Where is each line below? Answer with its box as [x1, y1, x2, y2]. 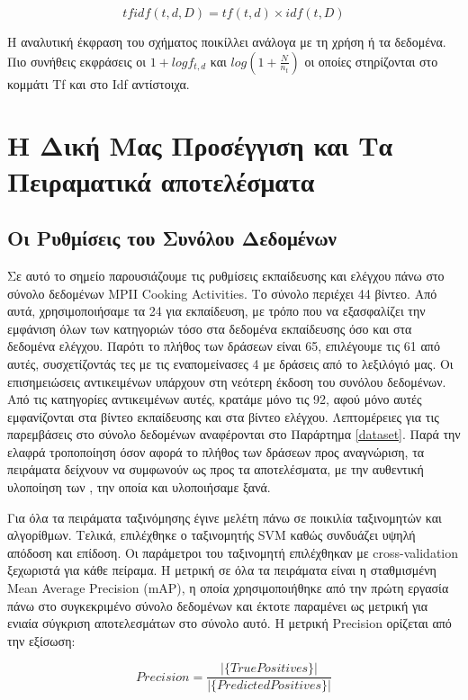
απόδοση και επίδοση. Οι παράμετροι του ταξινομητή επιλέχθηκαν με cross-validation [7, 543, 459, 561]
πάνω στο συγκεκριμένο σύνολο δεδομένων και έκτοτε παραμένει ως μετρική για [7, 596, 428, 615]
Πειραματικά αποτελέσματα [7, 162, 315, 199]
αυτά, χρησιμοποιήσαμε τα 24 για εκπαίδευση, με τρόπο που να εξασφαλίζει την [7, 301, 426, 320]
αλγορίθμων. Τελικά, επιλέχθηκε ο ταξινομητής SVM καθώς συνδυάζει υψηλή [7, 525, 416, 544]
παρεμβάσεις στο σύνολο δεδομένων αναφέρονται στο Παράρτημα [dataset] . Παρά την [7, 425, 461, 444]
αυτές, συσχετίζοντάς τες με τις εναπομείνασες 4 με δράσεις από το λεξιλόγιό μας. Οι [7, 354, 454, 372]
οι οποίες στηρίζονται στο [304, 51, 438, 70]
